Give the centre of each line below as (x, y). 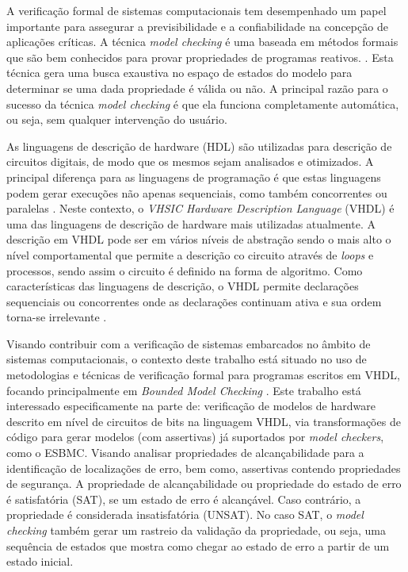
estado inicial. (40, 561)
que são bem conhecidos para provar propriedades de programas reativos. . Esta (200, 57)
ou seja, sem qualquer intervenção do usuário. (117, 119)
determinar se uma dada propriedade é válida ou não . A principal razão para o (197, 88)
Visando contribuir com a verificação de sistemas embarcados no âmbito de (189, 343)
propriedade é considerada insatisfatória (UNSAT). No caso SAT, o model (185, 514)
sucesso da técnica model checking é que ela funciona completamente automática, (203, 104)
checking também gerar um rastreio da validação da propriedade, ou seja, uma (196, 530)
